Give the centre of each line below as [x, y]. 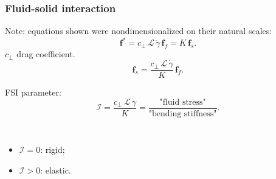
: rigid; [53, 149]
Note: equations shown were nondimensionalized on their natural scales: [139, 31]
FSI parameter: [33, 92]
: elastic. [56, 170]
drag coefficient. [46, 54]
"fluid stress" [183, 102]
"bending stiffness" [183, 114]
